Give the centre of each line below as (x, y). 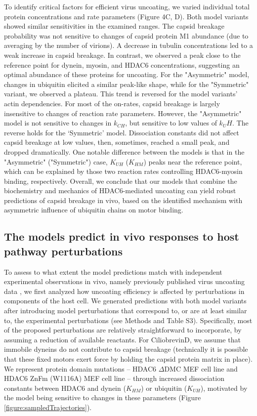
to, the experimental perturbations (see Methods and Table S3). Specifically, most (128, 320)
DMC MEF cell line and (201, 368)
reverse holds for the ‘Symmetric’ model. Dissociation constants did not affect (122, 132)
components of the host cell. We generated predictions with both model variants (125, 301)
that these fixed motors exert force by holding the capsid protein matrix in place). (128, 359)
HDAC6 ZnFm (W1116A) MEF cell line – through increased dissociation (114, 378)
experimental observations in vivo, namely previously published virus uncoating (125, 281)
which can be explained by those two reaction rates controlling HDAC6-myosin (123, 171)
